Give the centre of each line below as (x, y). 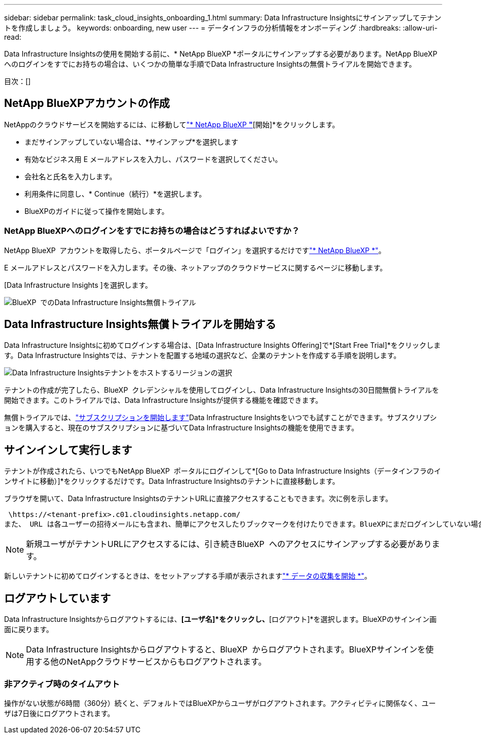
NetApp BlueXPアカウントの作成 (87, 103)
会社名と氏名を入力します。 (71, 176)
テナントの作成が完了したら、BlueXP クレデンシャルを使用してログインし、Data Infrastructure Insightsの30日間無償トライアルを (222, 390)
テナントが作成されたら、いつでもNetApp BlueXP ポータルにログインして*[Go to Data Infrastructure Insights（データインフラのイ (223, 471)
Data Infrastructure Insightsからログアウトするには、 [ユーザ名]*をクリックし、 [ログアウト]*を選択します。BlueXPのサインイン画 (220, 619)
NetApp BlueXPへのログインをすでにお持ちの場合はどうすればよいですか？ (152, 231)
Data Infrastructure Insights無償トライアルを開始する (140, 324)
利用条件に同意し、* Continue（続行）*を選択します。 (115, 194)
